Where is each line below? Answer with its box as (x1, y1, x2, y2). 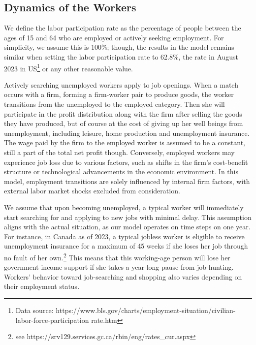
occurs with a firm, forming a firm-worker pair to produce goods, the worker (4, 89, 234, 99)
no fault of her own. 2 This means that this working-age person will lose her (4, 251, 230, 262)
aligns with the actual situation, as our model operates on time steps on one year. (4, 221, 251, 232)
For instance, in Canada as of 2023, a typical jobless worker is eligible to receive (4, 231, 245, 241)
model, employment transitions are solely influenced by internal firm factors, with (4, 176, 250, 186)
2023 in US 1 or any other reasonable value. (4, 62, 133, 73)
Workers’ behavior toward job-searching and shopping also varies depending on (4, 271, 242, 282)
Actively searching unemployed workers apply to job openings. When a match (4, 79, 238, 90)
